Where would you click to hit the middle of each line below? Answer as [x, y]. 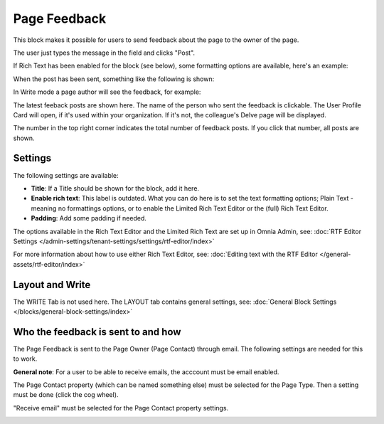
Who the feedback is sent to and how [97, 332]
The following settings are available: [66, 175]
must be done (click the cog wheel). [66, 395]
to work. [25, 359]
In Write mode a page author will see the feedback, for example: [107, 92]
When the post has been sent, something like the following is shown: [114, 79]
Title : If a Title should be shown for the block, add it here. [115, 188]
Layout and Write [52, 285]
